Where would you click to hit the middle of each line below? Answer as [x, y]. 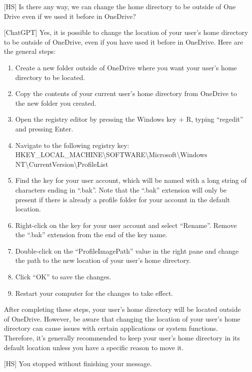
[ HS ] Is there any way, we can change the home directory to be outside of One [120, 6]
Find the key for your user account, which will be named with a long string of [131, 180]
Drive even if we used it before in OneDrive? [70, 16]
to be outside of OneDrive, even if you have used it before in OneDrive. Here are [124, 41]
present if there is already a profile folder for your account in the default [123, 199]
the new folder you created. [56, 103]
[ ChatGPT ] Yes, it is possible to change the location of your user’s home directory [126, 32]
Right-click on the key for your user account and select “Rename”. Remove [126, 225]
